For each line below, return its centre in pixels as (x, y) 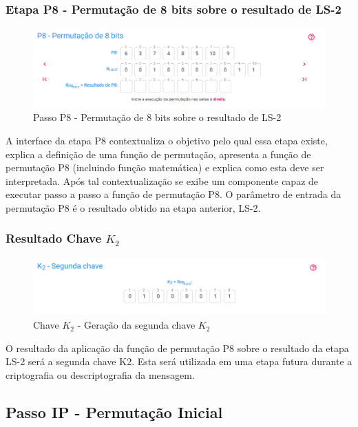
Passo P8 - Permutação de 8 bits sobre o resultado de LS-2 (157, 117)
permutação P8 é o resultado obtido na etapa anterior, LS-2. (133, 207)
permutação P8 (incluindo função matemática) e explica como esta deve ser (165, 167)
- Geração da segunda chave (136, 325)
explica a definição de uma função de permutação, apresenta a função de (158, 154)
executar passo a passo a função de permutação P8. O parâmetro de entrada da (173, 194)
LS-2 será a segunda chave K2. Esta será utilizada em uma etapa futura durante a (179, 361)
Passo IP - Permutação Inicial (114, 412)
